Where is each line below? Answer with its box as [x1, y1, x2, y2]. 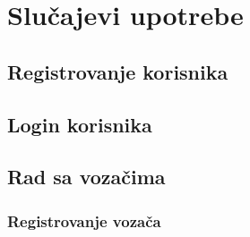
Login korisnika [7, 110, 152, 138]
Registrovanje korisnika [7, 57, 228, 85]
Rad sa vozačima [7, 163, 166, 190]
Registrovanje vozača [7, 209, 161, 232]
